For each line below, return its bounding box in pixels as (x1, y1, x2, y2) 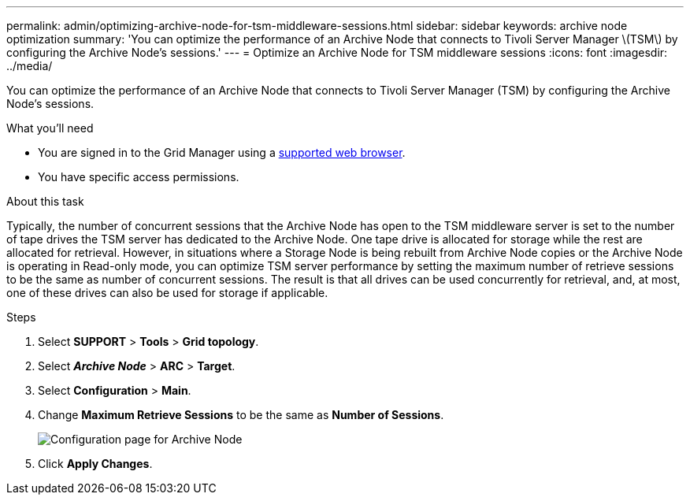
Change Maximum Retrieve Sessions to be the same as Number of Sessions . (38, 408, 444, 421)
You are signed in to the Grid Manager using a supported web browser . (38, 146, 406, 159)
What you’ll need (6, 121, 94, 135)
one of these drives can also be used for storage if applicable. (6, 286, 328, 299)
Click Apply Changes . (38, 457, 153, 470)
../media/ (6, 59, 53, 72)
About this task (6, 195, 84, 208)
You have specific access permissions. (38, 170, 239, 184)
